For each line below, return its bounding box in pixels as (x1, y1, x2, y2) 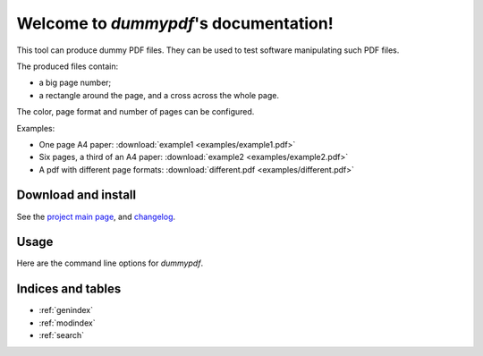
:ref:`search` (38, 330, 85, 341)
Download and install (16, 188, 137, 203)
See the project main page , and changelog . (16, 211, 176, 222)
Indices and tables (16, 282, 122, 297)
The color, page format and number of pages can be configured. (16, 106, 255, 117)
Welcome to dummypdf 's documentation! (16, 13, 335, 33)
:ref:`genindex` (38, 305, 94, 316)
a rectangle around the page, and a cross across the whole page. (38, 89, 279, 100)
